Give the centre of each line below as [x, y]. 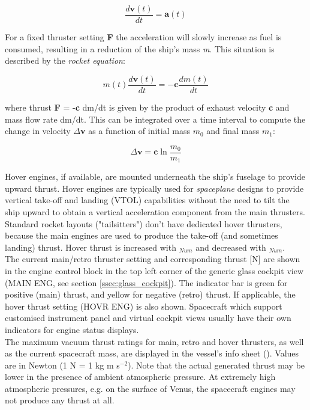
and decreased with [231, 247]
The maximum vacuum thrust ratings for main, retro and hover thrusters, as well [154, 341]
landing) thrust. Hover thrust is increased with [91, 247]
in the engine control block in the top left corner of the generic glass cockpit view [154, 270]
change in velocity [38, 131]
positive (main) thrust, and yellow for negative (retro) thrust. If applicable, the [150, 294]
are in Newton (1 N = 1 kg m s [62, 365]
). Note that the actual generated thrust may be [216, 365]
